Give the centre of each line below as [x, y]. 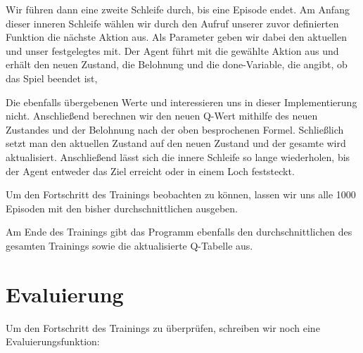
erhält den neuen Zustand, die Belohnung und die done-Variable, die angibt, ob [177, 64]
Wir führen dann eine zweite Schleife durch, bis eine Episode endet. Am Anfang [178, 9]
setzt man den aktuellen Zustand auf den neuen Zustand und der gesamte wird [176, 143]
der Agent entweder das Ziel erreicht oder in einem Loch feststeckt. [150, 171]
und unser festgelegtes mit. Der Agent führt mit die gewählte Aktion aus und [172, 50]
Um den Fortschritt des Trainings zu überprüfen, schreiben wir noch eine [163, 327]
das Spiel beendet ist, [52, 78]
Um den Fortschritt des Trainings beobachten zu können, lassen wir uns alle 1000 [181, 194]
